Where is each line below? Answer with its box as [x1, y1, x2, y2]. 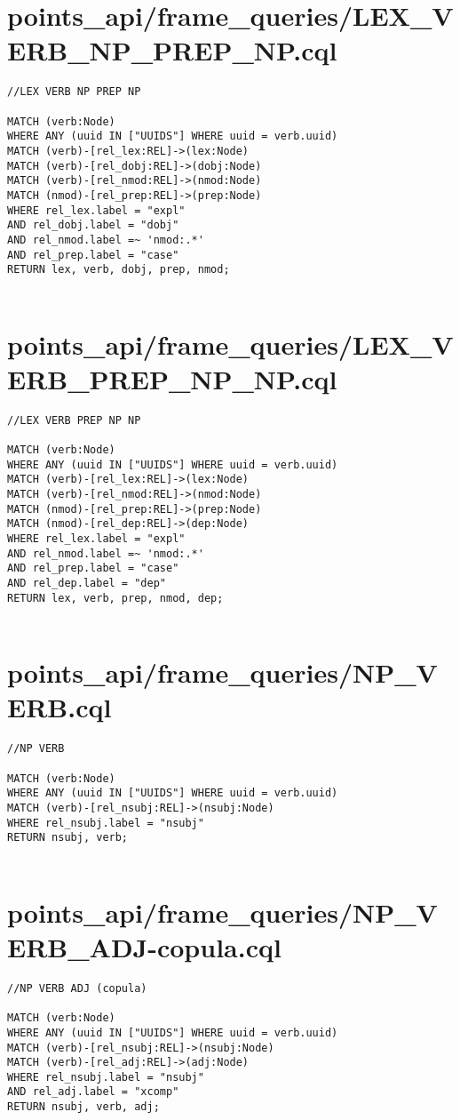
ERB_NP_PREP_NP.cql [7, 32, 337, 68]
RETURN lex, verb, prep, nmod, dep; [7, 591, 224, 604]
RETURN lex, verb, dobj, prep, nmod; [7, 263, 230, 276]
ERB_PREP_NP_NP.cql [7, 360, 337, 396]
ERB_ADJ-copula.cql [7, 928, 282, 964]
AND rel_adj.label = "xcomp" [7, 1085, 179, 1099]
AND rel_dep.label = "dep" [7, 577, 166, 590]
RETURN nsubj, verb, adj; [7, 1100, 160, 1114]
